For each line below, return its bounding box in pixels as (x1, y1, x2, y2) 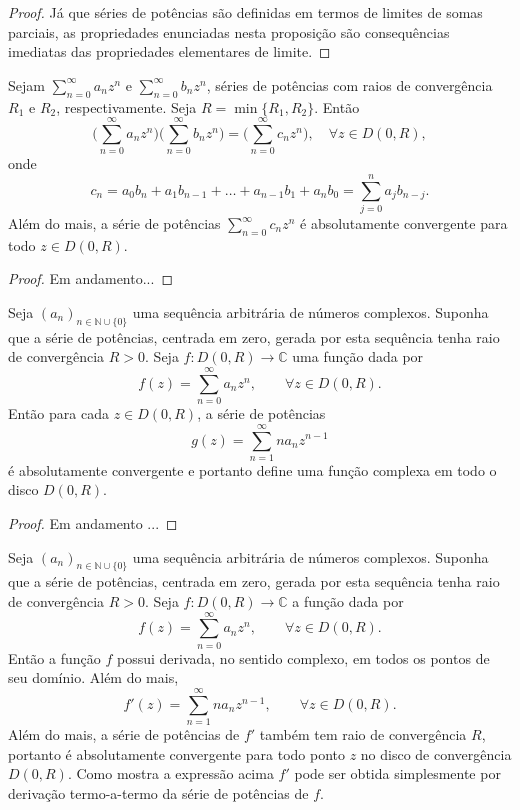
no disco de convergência (360, 743, 512, 764)
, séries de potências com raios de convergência (206, 74, 493, 95)
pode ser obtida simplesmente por (294, 763, 501, 784)
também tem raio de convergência (259, 724, 467, 745)
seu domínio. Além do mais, (8, 667, 179, 688)
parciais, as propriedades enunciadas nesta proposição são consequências (8, 21, 450, 42)
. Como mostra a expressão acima (67, 763, 274, 784)
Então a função (8, 647, 101, 668)
